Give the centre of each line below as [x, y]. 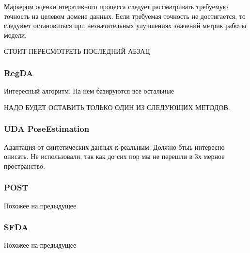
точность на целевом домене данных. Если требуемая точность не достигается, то [125, 16]
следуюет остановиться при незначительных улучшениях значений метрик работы [125, 25]
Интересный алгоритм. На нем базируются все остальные [89, 91]
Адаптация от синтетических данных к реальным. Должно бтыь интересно [114, 147]
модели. [16, 35]
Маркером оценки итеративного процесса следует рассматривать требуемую [116, 6]
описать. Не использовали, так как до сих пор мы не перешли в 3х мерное [114, 156]
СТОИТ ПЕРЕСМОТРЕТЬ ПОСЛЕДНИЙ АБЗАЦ [77, 51]
